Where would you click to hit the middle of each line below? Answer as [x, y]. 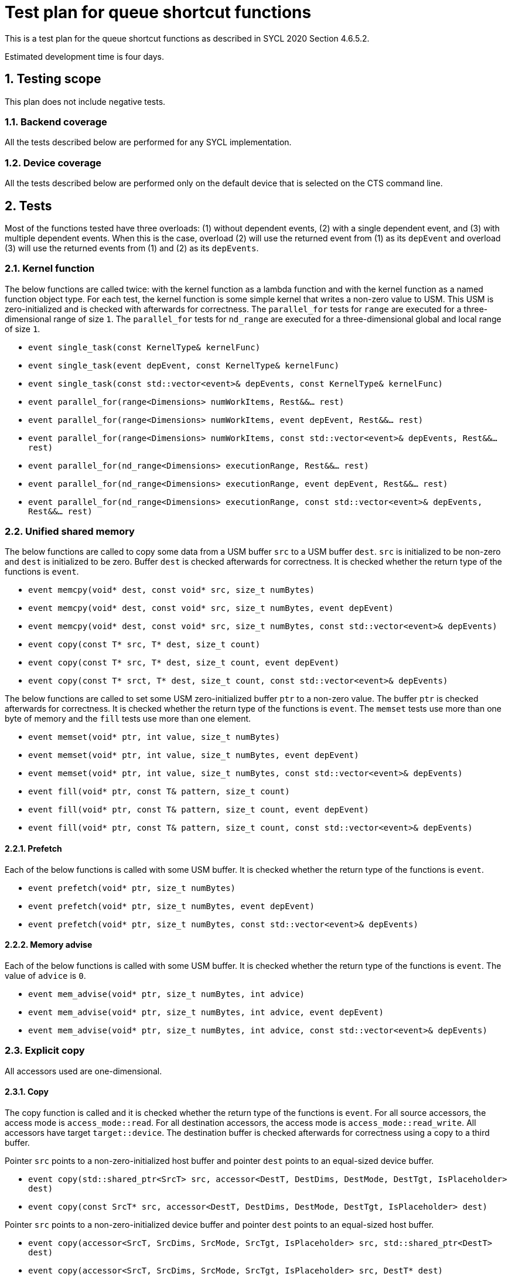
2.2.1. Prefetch [33, 849]
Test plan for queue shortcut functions [158, 12]
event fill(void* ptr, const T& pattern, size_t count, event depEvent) [199, 810]
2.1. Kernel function [50, 269]
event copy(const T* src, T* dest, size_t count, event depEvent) [184, 663]
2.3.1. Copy [27, 1092]
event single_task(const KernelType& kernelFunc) [144, 347]
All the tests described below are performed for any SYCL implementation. [148, 142]
